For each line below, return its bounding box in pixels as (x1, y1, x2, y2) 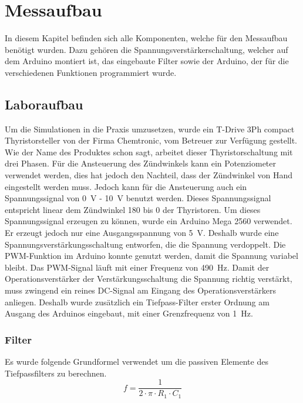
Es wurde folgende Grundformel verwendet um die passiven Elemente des (5, 355, 268, 368)
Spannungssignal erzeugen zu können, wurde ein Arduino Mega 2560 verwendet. (5, 215, 292, 227)
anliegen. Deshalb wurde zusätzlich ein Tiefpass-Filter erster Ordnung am (5, 295, 270, 308)
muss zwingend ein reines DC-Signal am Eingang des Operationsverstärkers (5, 284, 276, 297)
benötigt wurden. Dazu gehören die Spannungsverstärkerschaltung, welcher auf (5, 43, 288, 55)
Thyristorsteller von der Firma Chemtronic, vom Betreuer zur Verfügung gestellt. (5, 134, 298, 146)
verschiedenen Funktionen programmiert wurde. (5, 66, 177, 78)
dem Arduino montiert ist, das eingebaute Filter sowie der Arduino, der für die (5, 55, 289, 67)
